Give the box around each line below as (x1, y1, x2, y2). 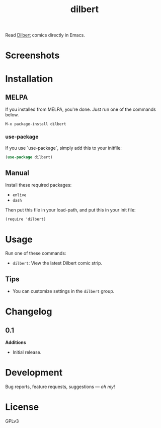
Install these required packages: (5, 182, 72, 188)
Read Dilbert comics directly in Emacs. (5, 32, 86, 38)
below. (5, 112, 19, 118)
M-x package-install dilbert (5, 121, 66, 127)
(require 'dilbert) (5, 217, 46, 222)
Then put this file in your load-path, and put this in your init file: (5, 207, 136, 213)
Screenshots (5, 50, 60, 61)
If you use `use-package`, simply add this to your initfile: (5, 145, 122, 151)
